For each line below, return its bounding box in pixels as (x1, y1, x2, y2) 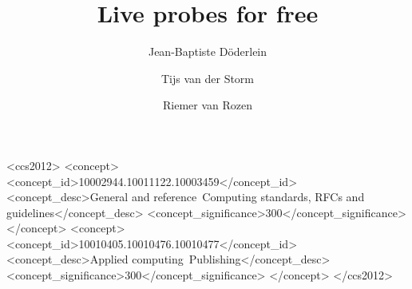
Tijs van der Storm (160, 69, 255, 86)
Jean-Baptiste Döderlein (148, 43, 267, 60)
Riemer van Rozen (162, 97, 252, 113)
